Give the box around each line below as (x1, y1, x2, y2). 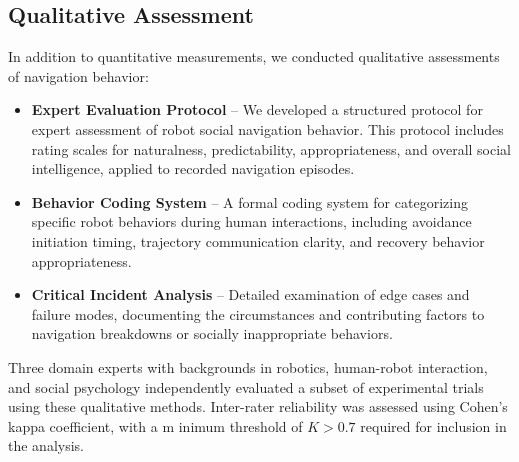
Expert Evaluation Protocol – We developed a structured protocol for (31, 99, 483, 120)
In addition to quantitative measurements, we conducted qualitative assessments (8, 46, 500, 67)
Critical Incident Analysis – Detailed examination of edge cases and (31, 284, 470, 305)
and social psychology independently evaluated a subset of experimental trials (8, 376, 484, 397)
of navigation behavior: (8, 65, 149, 86)
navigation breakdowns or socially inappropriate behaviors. (31, 323, 393, 344)
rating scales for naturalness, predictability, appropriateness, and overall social (31, 138, 511, 159)
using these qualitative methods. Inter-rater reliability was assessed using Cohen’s (8, 396, 508, 417)
